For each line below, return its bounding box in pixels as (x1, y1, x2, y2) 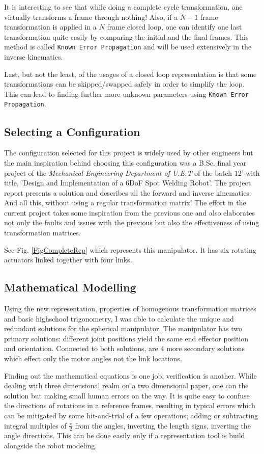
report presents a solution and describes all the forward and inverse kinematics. (4, 187, 251, 198)
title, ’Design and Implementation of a (4, 177, 124, 188)
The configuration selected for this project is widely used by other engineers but (4, 147, 253, 158)
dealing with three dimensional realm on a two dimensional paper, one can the (4, 380, 249, 391)
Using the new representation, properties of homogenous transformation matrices (4, 303, 256, 314)
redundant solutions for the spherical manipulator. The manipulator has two (4, 323, 243, 334)
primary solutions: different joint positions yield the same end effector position (4, 333, 249, 343)
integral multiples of (4, 420, 67, 431)
